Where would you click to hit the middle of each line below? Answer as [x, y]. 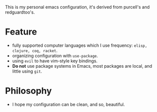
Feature [21, 32]
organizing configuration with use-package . [55, 56]
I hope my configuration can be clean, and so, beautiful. [68, 104]
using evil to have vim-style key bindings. [55, 61]
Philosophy [29, 91]
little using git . [27, 71]
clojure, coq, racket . [35, 50]
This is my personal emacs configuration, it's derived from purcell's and [78, 7]
